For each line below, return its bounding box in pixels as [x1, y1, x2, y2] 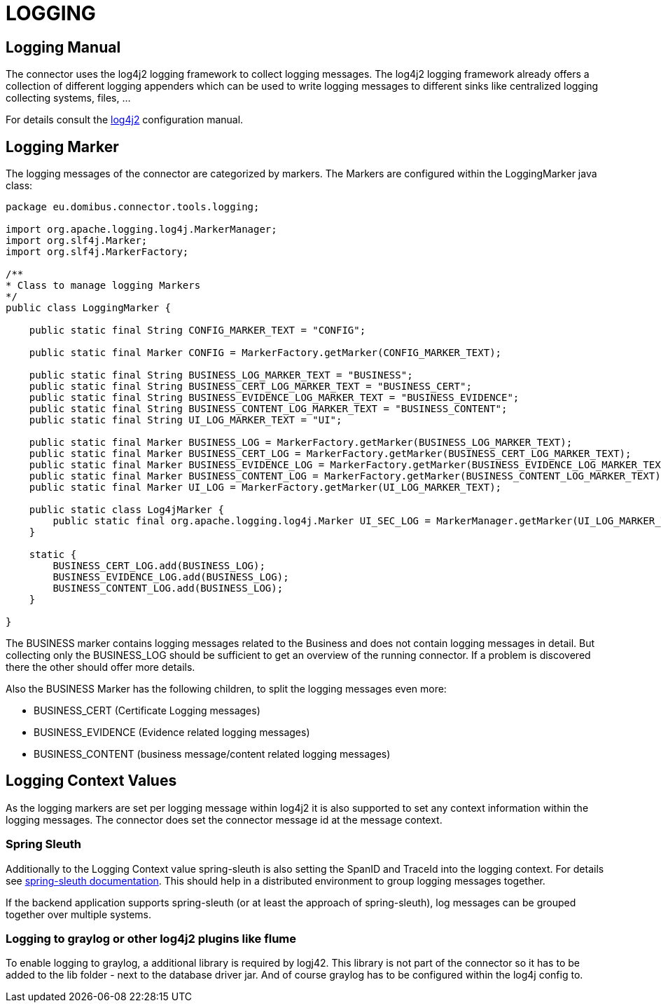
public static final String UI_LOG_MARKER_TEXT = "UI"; [29, 414, 342, 426]
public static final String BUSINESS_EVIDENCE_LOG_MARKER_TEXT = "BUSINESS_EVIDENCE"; [29, 392, 520, 404]
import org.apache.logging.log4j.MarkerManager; [6, 224, 277, 236]
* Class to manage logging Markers [6, 280, 201, 292]
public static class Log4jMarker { [29, 504, 224, 516]
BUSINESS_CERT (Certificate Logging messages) [34, 704, 260, 717]
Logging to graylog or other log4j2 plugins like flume [6, 931, 296, 946]
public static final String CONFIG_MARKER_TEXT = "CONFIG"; [29, 325, 366, 336]
